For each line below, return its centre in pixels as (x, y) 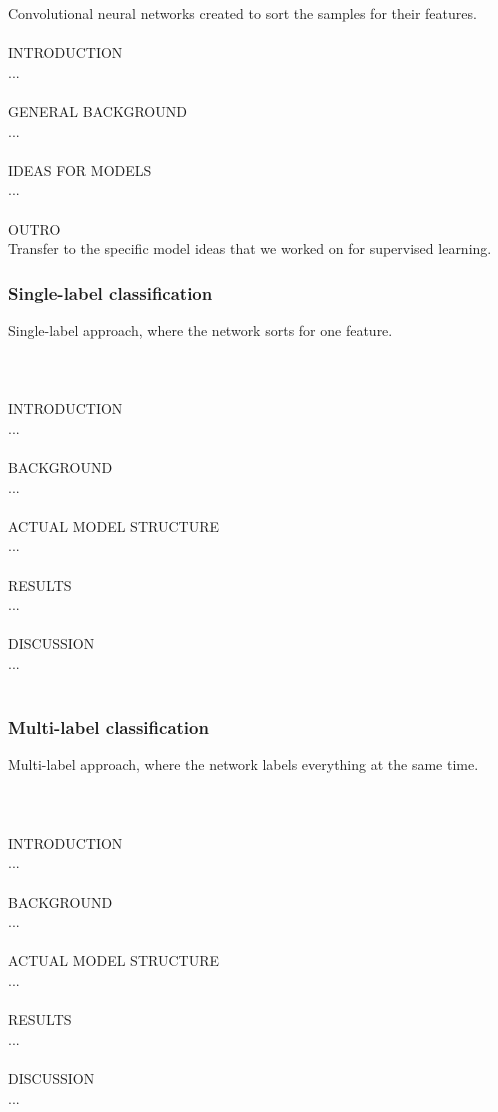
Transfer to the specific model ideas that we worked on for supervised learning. (250, 248)
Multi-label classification (108, 727)
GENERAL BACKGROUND (97, 110)
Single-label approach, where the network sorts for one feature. (200, 329)
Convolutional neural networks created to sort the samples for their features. (242, 13)
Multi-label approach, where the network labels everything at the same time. (243, 764)
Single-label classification (110, 292)
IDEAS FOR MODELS (80, 169)
